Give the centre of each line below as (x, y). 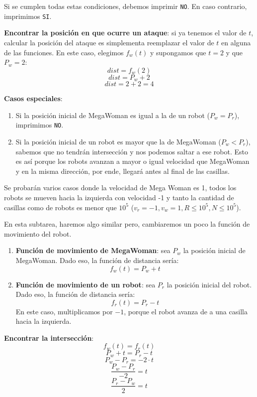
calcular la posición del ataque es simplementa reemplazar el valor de (109, 42)
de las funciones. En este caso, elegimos (64, 52)
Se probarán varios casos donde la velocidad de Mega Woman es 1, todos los (120, 188)
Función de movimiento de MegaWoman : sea (93, 250)
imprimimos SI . (28, 16)
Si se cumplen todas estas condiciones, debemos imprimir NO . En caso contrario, (126, 6)
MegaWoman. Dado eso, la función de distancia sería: (97, 260)
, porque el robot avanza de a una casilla (186, 311)
